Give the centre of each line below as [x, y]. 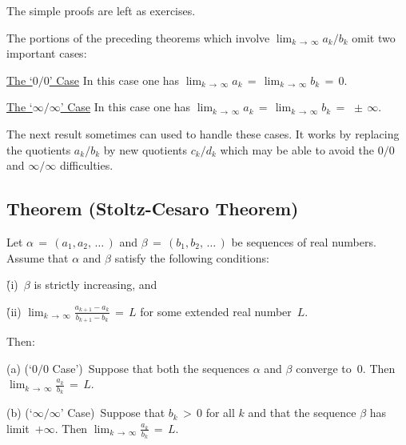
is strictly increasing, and [96, 285]
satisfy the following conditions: [192, 257]
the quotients [39, 149]
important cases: [47, 53]
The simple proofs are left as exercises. [101, 10]
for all [220, 413]
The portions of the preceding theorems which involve [138, 37]
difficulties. [86, 165]
